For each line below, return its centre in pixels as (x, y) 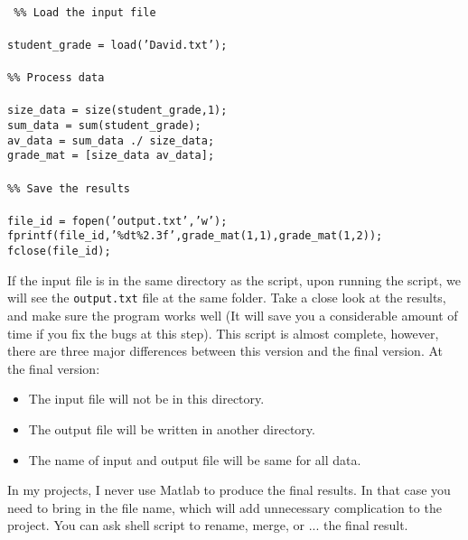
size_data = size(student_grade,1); (117, 111)
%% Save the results (69, 188)
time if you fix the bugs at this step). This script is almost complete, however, (223, 333)
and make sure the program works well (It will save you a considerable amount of (233, 316)
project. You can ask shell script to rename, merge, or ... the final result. (208, 525)
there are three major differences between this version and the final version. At (225, 351)
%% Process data (56, 78)
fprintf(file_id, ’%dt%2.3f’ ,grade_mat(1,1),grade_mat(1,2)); (195, 236)
